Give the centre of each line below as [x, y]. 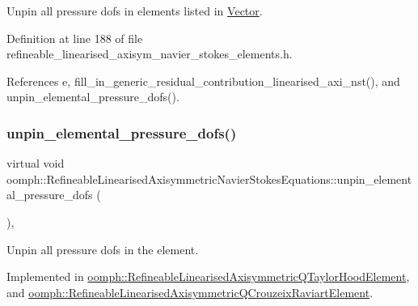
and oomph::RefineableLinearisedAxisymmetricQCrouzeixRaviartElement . [190, 292]
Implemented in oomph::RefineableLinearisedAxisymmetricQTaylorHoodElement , [208, 276]
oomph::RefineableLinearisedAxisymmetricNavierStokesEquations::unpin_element [209, 178]
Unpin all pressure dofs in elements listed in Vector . [135, 11]
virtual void [36, 163]
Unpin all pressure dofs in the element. [103, 249]
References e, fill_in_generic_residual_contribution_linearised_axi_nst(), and [203, 81]
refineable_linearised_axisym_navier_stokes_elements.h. [150, 54]
